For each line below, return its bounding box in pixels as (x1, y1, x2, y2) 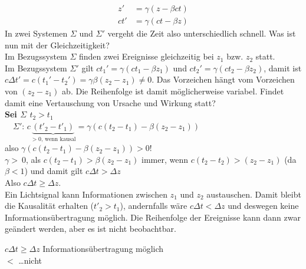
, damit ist (264, 61, 302, 74)
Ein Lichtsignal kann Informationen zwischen (5, 188, 167, 200)
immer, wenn (142, 153, 189, 165)
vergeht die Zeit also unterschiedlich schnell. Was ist (107, 27, 296, 40)
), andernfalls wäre (120, 199, 187, 212)
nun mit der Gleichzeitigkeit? (5, 38, 110, 51)
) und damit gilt (24, 165, 83, 177)
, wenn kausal (41, 136, 76, 142)
